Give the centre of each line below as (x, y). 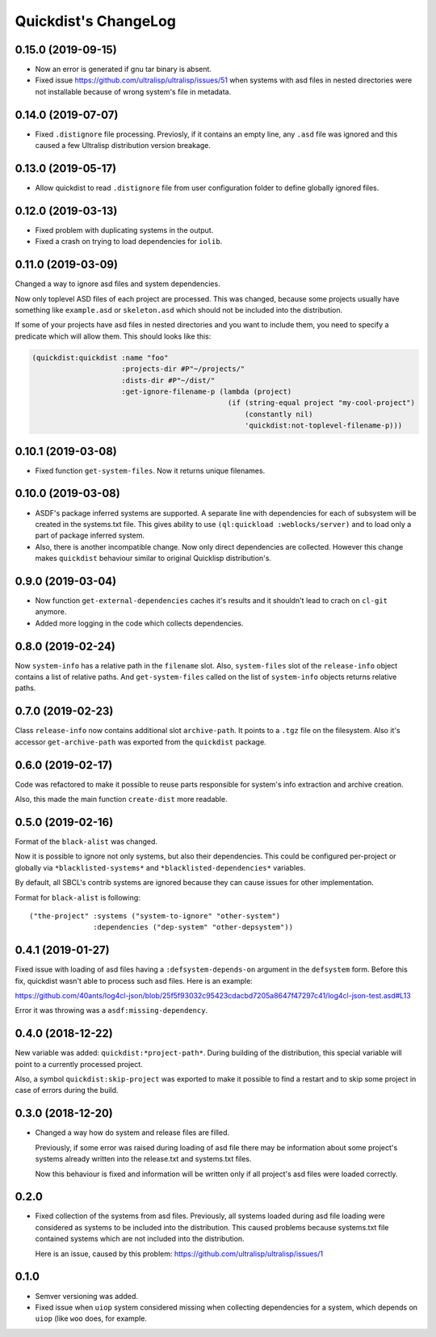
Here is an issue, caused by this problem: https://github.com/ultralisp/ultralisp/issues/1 (179, 1254)
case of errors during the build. (67, 1090)
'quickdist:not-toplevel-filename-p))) (324, 426)
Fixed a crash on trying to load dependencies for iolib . (129, 242)
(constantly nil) (279, 414)
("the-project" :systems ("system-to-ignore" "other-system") (155, 916)
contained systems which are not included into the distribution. (140, 1239)
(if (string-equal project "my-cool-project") (321, 403)
